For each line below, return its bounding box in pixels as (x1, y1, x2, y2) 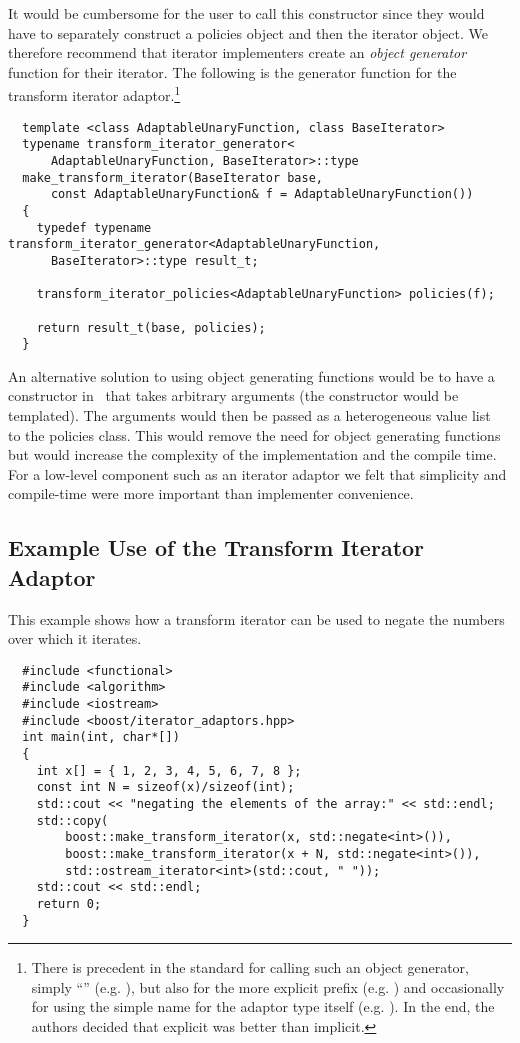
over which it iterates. (8, 628, 142, 649)
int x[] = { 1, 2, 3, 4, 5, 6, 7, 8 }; (36, 763, 302, 778)
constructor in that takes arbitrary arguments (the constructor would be (8, 385, 459, 406)
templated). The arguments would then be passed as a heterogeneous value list (8, 405, 491, 425)
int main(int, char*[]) (22, 730, 180, 745)
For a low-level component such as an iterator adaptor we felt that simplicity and (8, 463, 507, 484)
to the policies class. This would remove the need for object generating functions (8, 424, 501, 445)
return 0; (36, 896, 102, 911)
